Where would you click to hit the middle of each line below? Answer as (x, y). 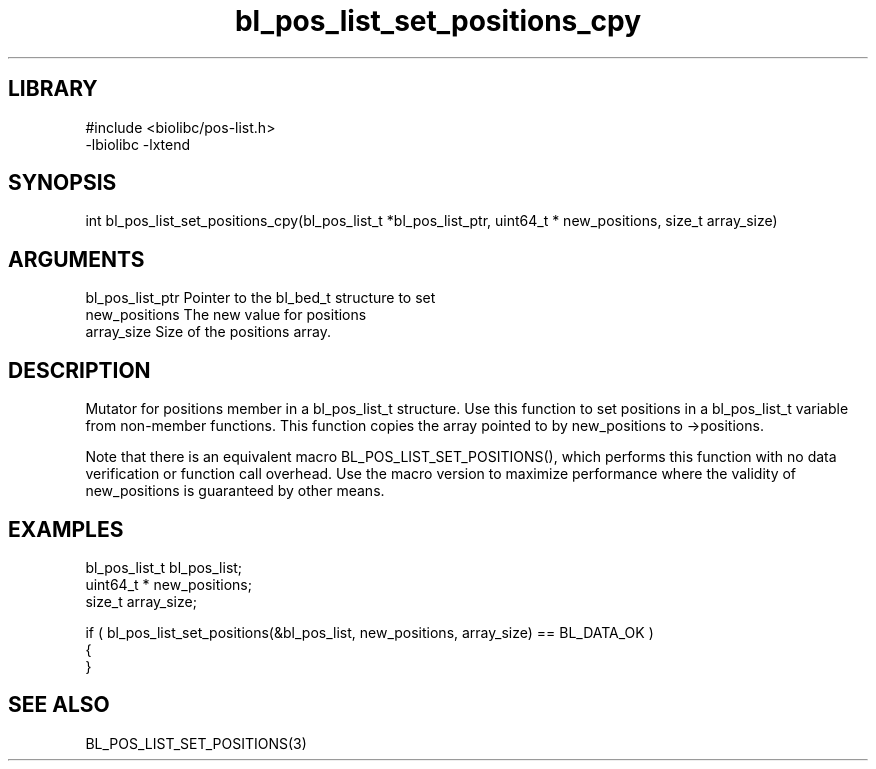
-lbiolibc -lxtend (138, 144)
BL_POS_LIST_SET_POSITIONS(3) (196, 743)
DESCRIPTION (79, 370)
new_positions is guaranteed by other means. (235, 491)
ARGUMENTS (76, 259)
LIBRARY (53, 89)
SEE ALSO (59, 705)
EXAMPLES (66, 529)
